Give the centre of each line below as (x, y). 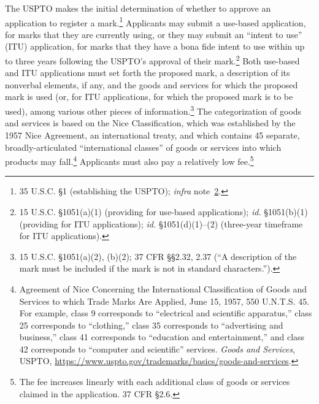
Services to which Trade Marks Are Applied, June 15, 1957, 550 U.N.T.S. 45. (164, 301)
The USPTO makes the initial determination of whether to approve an (138, 8)
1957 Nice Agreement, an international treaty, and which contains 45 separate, (152, 135)
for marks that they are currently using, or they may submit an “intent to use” (154, 34)
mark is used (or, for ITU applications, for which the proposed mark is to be (149, 97)
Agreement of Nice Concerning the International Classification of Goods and (163, 288)
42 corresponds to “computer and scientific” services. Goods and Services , (157, 349)
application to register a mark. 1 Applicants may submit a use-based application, (156, 21)
